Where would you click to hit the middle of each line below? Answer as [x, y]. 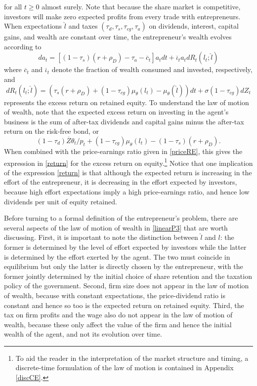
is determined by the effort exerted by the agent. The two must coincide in [117, 256]
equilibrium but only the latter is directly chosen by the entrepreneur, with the [124, 266]
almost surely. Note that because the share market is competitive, [141, 6]
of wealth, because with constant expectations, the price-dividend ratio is [115, 295]
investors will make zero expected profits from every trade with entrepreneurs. [122, 16]
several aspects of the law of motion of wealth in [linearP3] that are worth [116, 227]
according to [23, 46]
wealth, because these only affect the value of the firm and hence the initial [118, 324]
